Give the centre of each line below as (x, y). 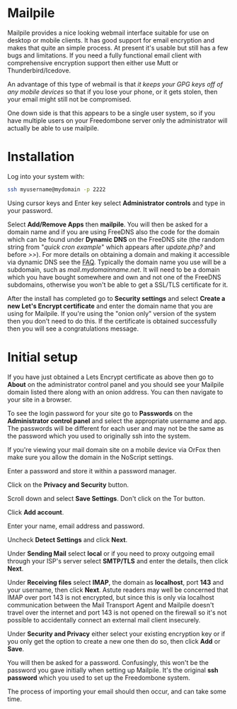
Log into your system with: (46, 176)
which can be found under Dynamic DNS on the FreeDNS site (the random (116, 239)
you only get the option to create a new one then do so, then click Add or (114, 641)
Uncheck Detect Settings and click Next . (68, 539)
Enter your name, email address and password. (76, 526)
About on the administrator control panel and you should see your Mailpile (116, 384)
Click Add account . (36, 512)
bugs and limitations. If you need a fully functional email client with (104, 55)
